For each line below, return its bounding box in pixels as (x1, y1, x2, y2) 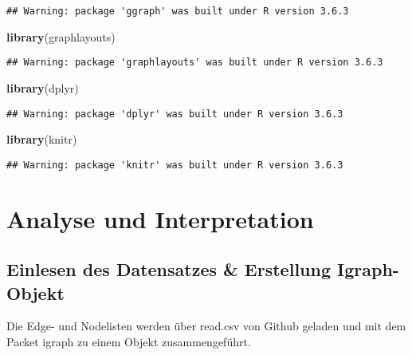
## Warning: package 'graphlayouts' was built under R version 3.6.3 (6, 57, 383, 69)
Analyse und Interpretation (6, 202, 314, 235)
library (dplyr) (6, 79, 79, 96)
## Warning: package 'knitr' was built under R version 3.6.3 (6, 159, 343, 171)
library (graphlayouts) (6, 28, 116, 45)
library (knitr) (6, 131, 77, 148)
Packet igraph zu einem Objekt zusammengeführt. (6, 333, 251, 349)
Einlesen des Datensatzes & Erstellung (6, 257, 331, 282)
